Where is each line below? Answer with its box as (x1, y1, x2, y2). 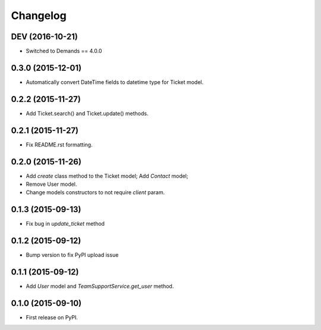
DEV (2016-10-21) (11, 32, 78, 42)
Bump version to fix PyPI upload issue (26, 251, 119, 259)
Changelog (11, 9, 67, 22)
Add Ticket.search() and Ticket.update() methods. (26, 110, 149, 117)
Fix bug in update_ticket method (26, 220, 105, 228)
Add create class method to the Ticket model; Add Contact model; (26, 172, 188, 179)
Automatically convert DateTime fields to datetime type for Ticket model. (26, 78, 204, 86)
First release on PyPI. (26, 314, 78, 321)
